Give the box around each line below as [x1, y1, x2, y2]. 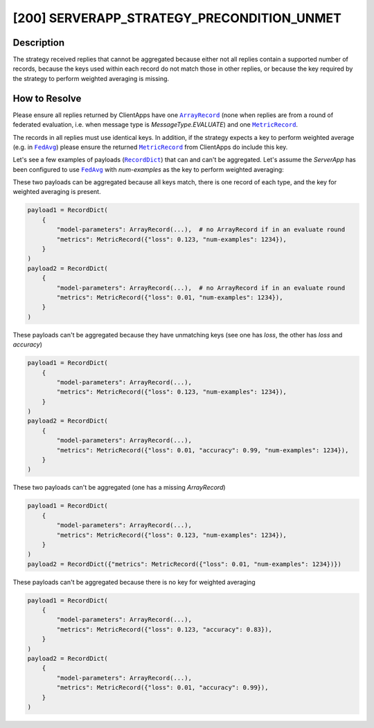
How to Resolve [12, 92, 82, 104]
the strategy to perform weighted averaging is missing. [12, 74, 170, 82]
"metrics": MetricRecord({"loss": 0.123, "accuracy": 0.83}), [56, 625, 273, 633]
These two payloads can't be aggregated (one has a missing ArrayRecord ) [12, 483, 226, 492]
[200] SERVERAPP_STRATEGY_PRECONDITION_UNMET [12, 10, 342, 26]
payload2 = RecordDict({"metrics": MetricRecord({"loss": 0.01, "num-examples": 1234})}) [27, 560, 342, 568]
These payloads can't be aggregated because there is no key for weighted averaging [12, 578, 256, 586]
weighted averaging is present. [12, 188, 101, 196]
